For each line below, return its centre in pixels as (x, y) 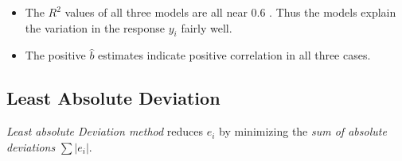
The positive (55, 55)
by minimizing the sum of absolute (303, 131)
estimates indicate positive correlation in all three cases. (234, 55)
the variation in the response (95, 27)
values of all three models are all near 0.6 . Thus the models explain (230, 12)
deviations (31, 146)
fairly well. (207, 27)
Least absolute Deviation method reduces (105, 131)
